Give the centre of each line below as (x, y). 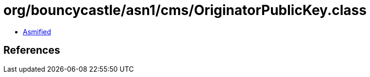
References (32, 50)
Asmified (37, 31)
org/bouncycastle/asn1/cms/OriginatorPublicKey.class (185, 10)
